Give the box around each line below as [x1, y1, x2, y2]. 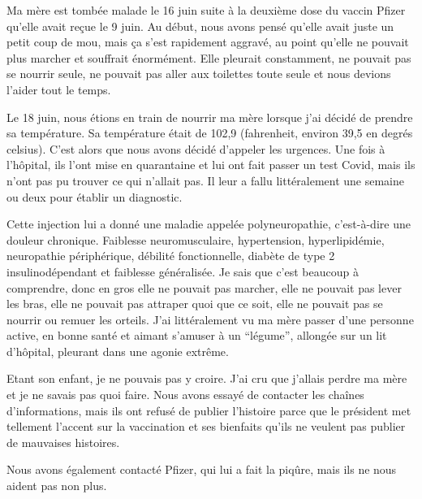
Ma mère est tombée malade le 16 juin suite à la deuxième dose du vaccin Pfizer [6, 2, 406, 18]
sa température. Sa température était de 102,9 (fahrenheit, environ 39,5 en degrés [6, 124, 413, 141]
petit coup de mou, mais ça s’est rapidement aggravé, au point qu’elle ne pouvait [6, 33, 409, 50]
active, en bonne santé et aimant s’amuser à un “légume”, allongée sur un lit [6, 327, 387, 344]
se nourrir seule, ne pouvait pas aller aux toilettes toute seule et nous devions [6, 65, 391, 82]
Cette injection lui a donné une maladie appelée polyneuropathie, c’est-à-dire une [6, 215, 411, 232]
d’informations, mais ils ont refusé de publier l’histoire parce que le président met [6, 401, 411, 419]
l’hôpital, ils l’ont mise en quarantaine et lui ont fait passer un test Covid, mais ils [6, 156, 416, 173]
